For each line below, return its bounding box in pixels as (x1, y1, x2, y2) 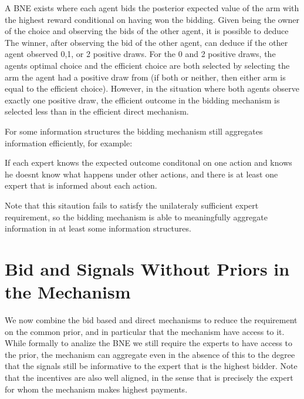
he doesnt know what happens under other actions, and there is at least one (5, 167, 278, 180)
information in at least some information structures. (5, 222, 191, 234)
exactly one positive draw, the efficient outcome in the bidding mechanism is (5, 93, 280, 106)
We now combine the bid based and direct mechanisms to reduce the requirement (5, 314, 298, 326)
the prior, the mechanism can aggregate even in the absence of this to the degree (5, 348, 295, 360)
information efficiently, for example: (5, 136, 133, 149)
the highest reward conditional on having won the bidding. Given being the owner (5, 13, 300, 25)
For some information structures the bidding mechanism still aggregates (5, 125, 263, 137)
